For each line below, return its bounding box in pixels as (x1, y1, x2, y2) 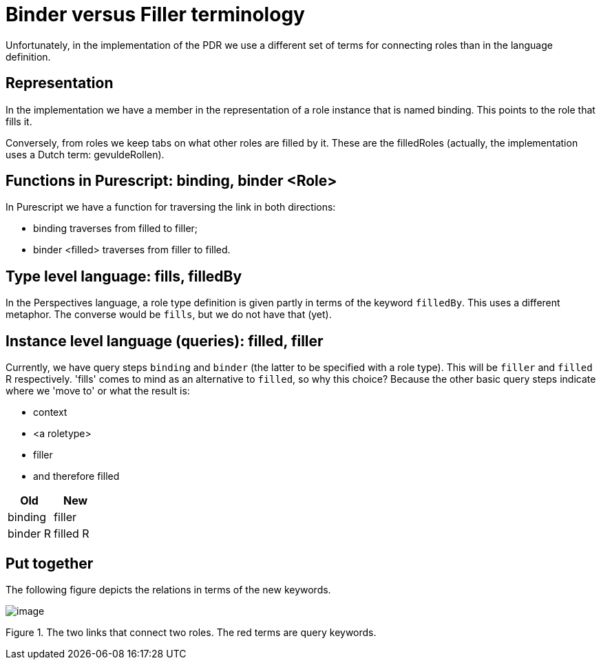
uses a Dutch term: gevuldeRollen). (6, 148, 165, 160)
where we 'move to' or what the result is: (6, 385, 190, 397)
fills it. (6, 115, 32, 127)
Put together (6, 554, 94, 572)
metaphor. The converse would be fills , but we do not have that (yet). (6, 308, 332, 321)
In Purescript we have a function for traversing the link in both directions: (6, 201, 336, 213)
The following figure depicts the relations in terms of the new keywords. (6, 583, 331, 595)
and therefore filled (33, 470, 120, 483)
